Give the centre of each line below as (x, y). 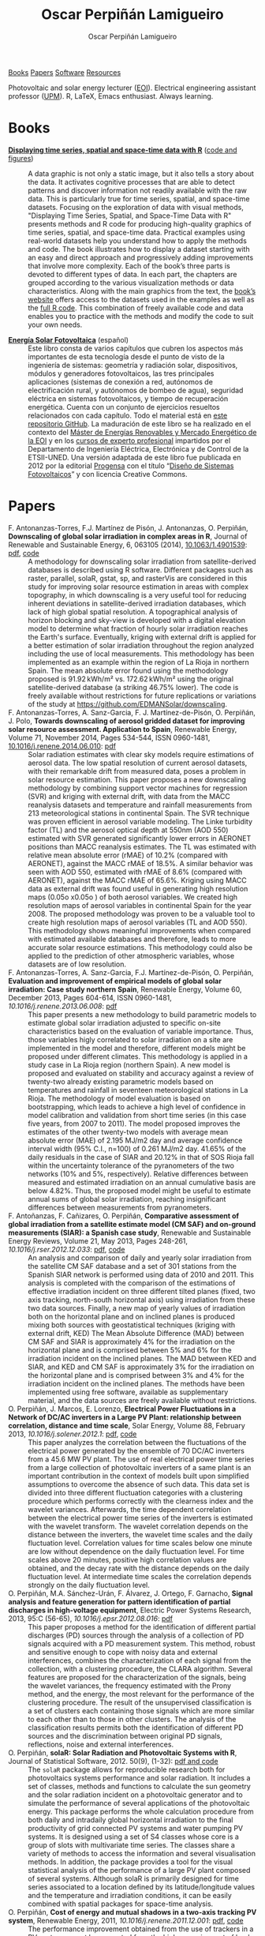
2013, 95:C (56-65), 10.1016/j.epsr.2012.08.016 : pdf (91, 1618)
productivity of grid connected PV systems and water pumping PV (135, 1828)
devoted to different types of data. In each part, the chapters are (132, 274)
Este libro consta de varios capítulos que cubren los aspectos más (136, 348)
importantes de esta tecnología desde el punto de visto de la (126, 356)
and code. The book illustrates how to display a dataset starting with (139, 249)
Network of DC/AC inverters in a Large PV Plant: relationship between (125, 1417)
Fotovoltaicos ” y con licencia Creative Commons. (108, 474)
